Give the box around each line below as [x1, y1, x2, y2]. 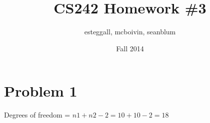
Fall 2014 [116, 43, 144, 53]
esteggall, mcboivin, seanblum [84, 26, 176, 37]
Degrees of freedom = [4, 110, 70, 120]
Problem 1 [4, 81, 77, 101]
